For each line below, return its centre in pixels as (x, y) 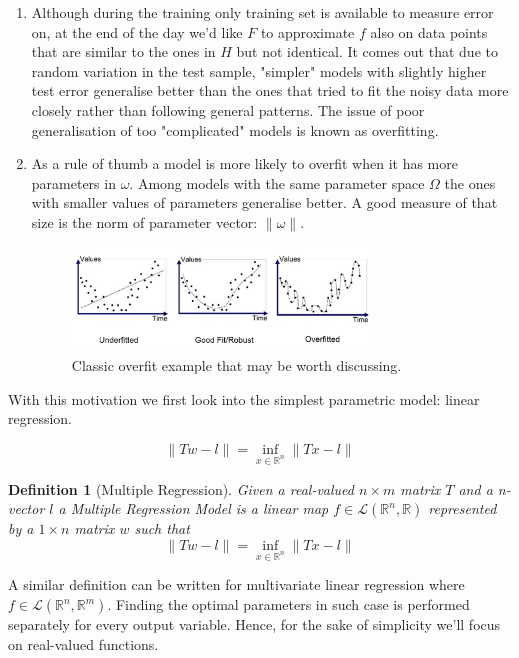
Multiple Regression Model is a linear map (199, 508)
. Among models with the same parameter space (277, 182)
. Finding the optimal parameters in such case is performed (288, 604)
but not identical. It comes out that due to (367, 51)
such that (162, 528)
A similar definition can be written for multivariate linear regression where (236, 584)
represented (462, 508)
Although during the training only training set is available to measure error (262, 12)
